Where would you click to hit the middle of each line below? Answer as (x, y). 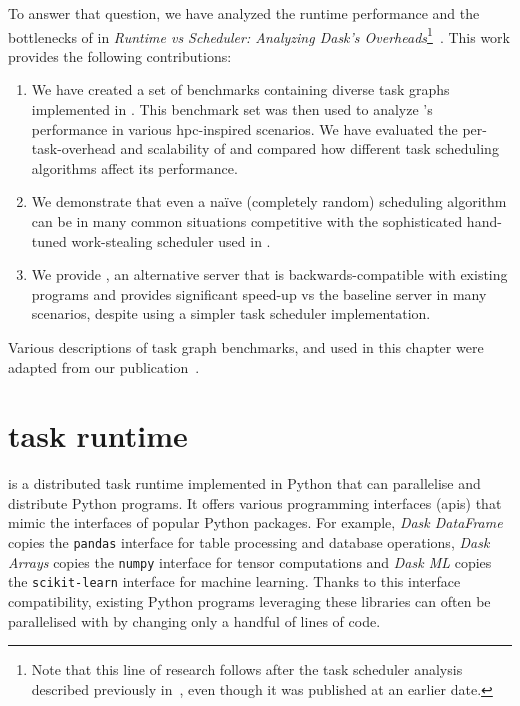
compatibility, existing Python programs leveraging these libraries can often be (249, 601)
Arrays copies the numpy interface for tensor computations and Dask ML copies (250, 561)
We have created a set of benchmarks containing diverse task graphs (240, 89)
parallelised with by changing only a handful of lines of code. (194, 620)
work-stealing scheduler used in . (171, 240)
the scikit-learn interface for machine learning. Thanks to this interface (234, 581)
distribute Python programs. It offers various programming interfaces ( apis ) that (255, 502)
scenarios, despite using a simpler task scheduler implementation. (231, 313)
